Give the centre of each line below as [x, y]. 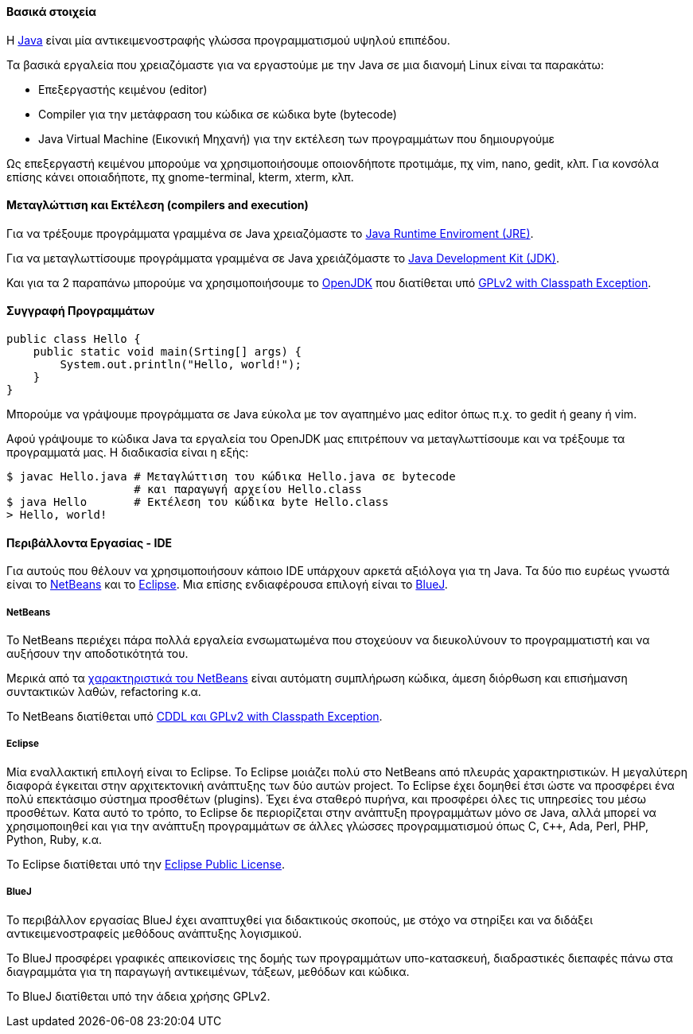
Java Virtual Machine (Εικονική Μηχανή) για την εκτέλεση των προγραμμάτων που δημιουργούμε [297, 138]
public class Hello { [74, 339]
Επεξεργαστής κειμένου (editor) [123, 89]
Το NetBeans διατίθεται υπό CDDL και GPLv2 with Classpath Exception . [195, 717]
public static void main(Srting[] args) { [167, 352]
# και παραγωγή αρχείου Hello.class [248, 490]
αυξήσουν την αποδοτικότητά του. [97, 654]
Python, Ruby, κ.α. [55, 839]
